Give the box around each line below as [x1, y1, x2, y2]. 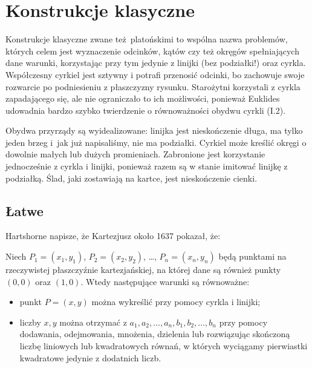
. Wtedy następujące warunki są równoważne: [80, 275, 250, 287]
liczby [19, 315, 41, 328]
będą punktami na [218, 250, 287, 263]
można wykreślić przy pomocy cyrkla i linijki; [91, 295, 261, 308]
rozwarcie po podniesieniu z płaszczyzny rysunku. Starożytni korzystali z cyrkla [5, 80, 301, 93]
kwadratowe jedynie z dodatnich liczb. [19, 351, 161, 364]
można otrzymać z [59, 315, 127, 328]
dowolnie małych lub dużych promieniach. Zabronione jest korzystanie [5, 148, 265, 160]
